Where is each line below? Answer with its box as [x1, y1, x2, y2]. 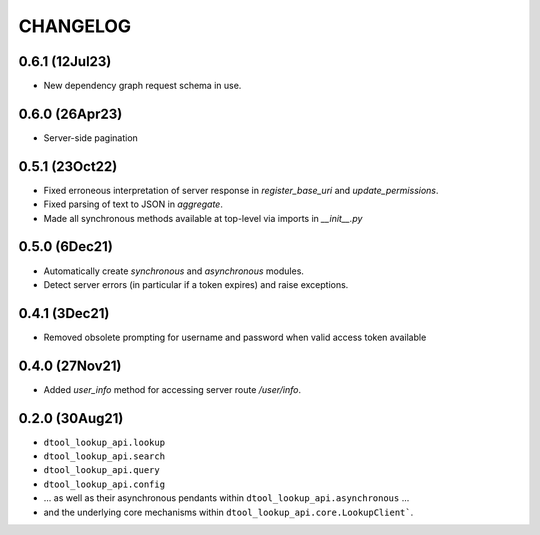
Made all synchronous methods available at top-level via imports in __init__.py [43, 212, 363, 224]
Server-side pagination [43, 131, 139, 144]
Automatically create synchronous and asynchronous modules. [43, 265, 305, 277]
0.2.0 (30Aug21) [18, 410, 124, 427]
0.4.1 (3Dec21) [18, 305, 110, 322]
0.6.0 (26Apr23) [18, 105, 123, 122]
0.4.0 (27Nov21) [18, 357, 122, 374]
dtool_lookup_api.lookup [43, 436, 165, 448]
